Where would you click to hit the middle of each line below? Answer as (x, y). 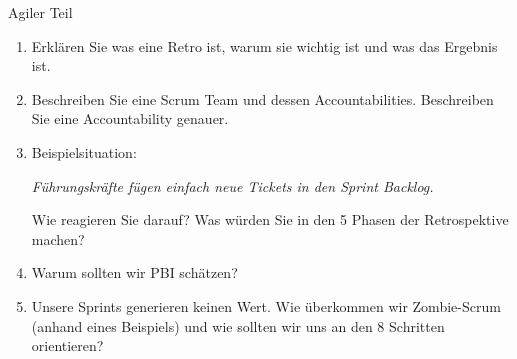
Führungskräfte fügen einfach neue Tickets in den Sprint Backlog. (232, 185)
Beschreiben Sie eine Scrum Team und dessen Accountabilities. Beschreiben (262, 98)
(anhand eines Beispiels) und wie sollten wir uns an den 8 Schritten (238, 325)
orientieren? (67, 345)
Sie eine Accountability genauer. (130, 118)
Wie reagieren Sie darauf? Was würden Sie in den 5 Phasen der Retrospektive (270, 219)
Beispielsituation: (84, 151)
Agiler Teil (40, 12)
